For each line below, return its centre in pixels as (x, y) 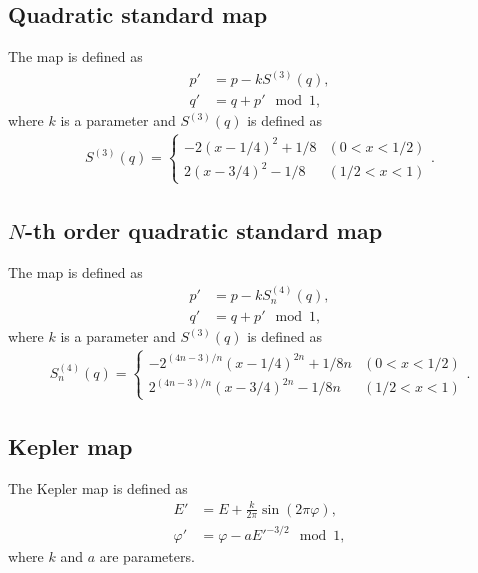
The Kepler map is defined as (98, 487)
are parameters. (147, 556)
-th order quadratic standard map (203, 229)
